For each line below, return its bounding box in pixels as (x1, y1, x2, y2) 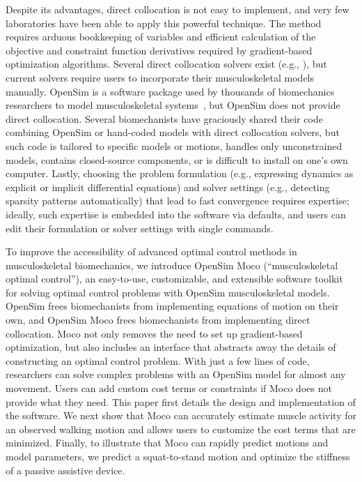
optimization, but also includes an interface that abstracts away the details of (6, 340, 336, 354)
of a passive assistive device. (6, 462, 125, 477)
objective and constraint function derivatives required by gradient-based (6, 43, 313, 57)
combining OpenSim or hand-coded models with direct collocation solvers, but (6, 125, 340, 140)
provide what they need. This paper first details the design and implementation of (6, 394, 356, 409)
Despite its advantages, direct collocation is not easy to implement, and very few (6, 2, 349, 16)
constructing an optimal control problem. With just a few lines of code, (6, 353, 310, 368)
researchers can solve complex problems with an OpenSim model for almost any (6, 367, 346, 382)
